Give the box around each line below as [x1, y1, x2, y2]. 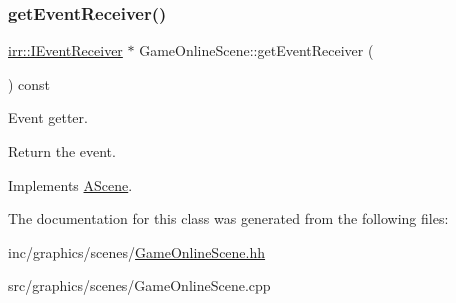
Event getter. [8, 107, 88, 128]
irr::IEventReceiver [8, 40, 123, 61]
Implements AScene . [8, 174, 133, 195]
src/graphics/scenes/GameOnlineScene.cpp [8, 275, 271, 296]
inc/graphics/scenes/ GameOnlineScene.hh [8, 241, 266, 262]
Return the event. [8, 141, 116, 161]
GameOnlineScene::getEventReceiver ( [139, 40, 374, 61]
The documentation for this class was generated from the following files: [8, 208, 449, 229]
